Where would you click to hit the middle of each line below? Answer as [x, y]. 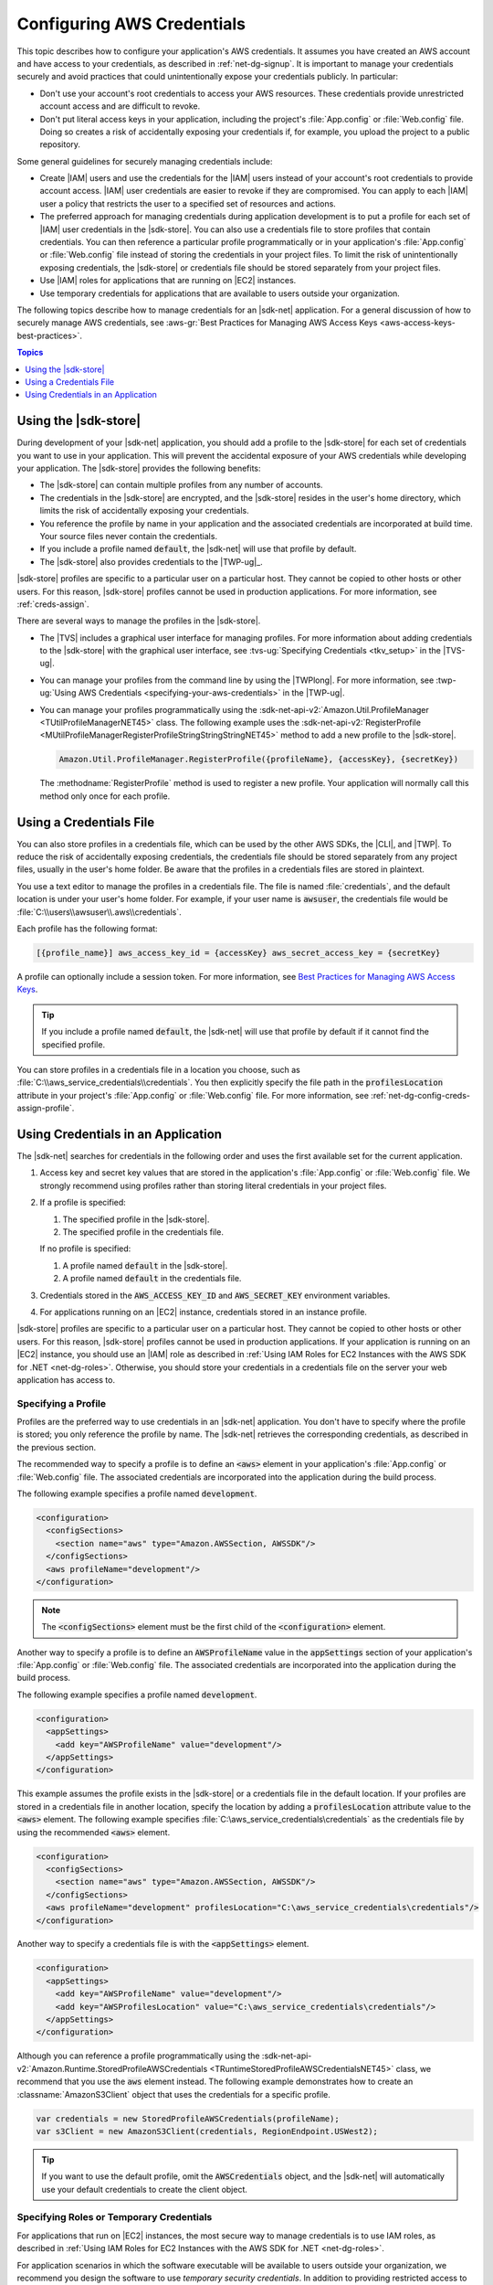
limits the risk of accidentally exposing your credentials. [145, 511]
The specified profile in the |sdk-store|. [136, 1219]
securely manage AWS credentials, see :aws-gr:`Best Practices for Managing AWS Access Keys [197, 323]
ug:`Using [58, 693]
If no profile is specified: [85, 1249]
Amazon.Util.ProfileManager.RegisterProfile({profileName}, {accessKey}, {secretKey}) [259, 760]
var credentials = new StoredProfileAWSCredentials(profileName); [188, 2119]
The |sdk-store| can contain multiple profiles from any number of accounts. [181, 485]
